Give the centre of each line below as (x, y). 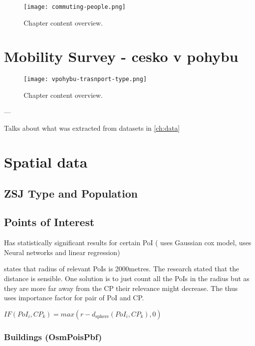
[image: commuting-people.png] (75, 7)
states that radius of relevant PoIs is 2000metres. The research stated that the (122, 269)
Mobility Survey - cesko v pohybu (121, 56)
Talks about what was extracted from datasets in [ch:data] (92, 128)
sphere (102, 317)
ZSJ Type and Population (71, 193)
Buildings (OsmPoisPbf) (53, 336)
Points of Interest (49, 222)
